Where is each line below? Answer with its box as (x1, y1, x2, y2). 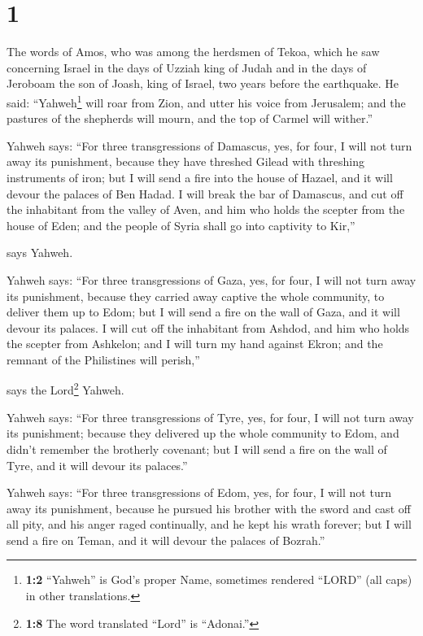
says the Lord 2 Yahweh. (7, 379, 124, 399)
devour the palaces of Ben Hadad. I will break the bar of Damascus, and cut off (7, 185, 403, 202)
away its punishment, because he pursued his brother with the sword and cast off (7, 499, 411, 516)
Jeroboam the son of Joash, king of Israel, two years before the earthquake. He (7, 75, 399, 92)
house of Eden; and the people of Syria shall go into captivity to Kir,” (7, 216, 355, 233)
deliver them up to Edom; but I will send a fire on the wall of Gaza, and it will (7, 303, 400, 320)
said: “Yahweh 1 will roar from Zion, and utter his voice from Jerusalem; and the (7, 91, 406, 111)
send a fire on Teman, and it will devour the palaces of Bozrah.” (7, 531, 325, 548)
